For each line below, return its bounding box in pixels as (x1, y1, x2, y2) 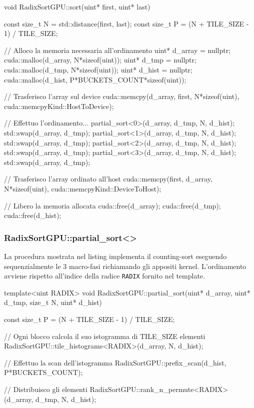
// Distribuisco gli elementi (4, 383, 87, 394)
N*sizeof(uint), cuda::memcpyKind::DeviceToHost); (4, 183, 161, 193)
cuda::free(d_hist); (4, 210, 61, 220)
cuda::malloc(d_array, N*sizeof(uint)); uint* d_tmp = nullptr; (4, 54, 196, 65)
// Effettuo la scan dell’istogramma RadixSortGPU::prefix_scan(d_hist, (4, 357, 226, 367)
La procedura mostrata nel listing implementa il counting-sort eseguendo (4, 250, 227, 261)
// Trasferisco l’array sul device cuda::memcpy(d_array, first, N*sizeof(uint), (4, 91, 239, 101)
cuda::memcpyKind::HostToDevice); (4, 100, 114, 111)
